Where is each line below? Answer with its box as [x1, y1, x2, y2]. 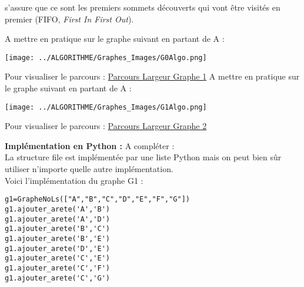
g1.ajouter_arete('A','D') [5, 215, 110, 223]
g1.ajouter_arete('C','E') [5, 254, 110, 263]
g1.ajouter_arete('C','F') [5, 263, 110, 272]
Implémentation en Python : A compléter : [5, 139, 175, 151]
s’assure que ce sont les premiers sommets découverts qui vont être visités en [5, 1, 280, 13]
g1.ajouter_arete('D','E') [5, 244, 110, 253]
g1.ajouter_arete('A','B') [5, 204, 110, 213]
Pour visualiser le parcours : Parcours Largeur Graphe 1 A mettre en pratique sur [5, 70, 300, 83]
